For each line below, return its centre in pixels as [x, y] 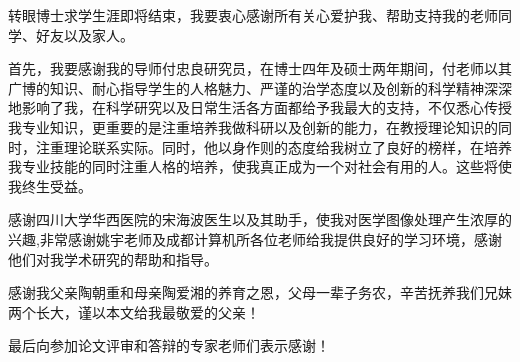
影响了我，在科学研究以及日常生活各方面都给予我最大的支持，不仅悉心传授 [266, 107]
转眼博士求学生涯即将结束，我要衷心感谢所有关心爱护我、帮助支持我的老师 [253, 15]
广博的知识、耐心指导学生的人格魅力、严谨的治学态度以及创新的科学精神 [246, 87]
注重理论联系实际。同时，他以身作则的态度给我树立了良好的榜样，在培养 [273, 146]
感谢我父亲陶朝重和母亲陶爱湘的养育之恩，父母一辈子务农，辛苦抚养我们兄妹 [260, 292]
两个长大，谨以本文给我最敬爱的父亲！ [134, 311]
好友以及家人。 [84, 34]
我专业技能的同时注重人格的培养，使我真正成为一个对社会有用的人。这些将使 [260, 166]
